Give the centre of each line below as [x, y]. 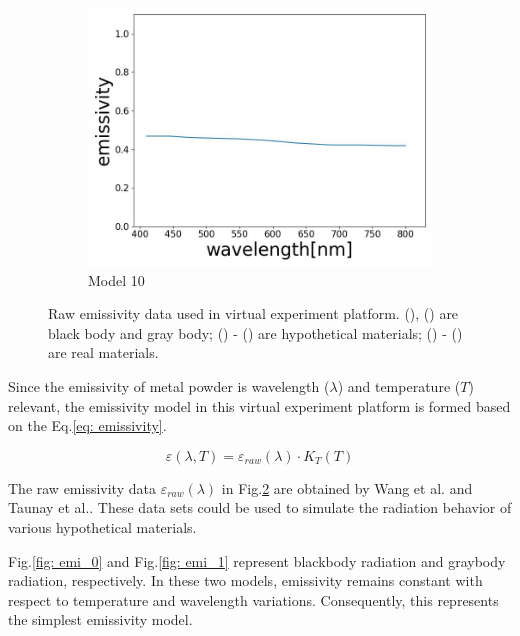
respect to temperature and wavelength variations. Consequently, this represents [253, 599]
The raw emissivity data [82, 487]
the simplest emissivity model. [100, 619]
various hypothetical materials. [102, 526]
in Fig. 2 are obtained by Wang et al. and [347, 487]
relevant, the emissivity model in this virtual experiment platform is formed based [259, 405]
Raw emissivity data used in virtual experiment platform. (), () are [253, 313]
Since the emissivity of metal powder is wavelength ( [169, 385]
